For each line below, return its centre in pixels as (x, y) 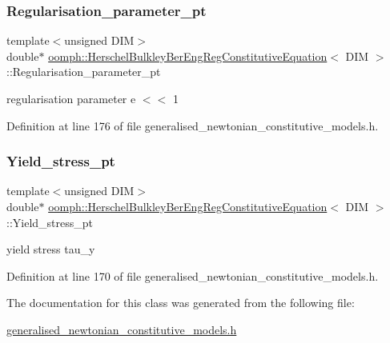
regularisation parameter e (71, 98)
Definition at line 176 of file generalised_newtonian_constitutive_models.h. (193, 125)
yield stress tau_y (51, 249)
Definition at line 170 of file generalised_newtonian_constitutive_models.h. (193, 275)
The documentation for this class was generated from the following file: (181, 303)
